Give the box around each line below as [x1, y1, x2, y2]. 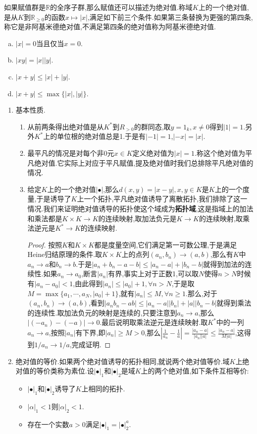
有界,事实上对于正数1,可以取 [108, 268, 199, 279]
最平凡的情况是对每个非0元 [27, 147, 114, 158]
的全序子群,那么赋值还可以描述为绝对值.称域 [50, 2, 193, 12]
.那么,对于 [186, 288, 217, 298]
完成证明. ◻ [71, 339, 111, 350]
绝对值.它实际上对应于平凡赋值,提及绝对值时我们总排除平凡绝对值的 [34, 157, 254, 168]
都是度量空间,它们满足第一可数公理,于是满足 [94, 239, 237, 249]
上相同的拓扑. [81, 383, 125, 394]
